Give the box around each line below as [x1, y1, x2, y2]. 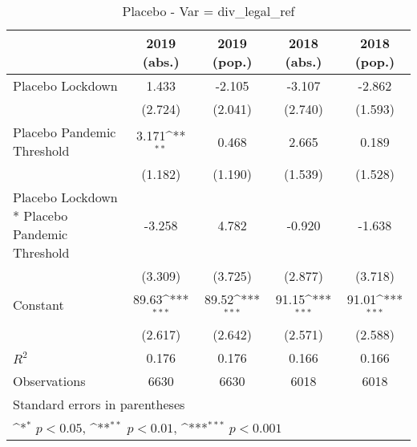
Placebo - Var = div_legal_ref [122, 2, 295, 20]
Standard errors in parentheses [13, 394, 185, 413]
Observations [13, 371, 86, 390]
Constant [13, 295, 64, 315]
